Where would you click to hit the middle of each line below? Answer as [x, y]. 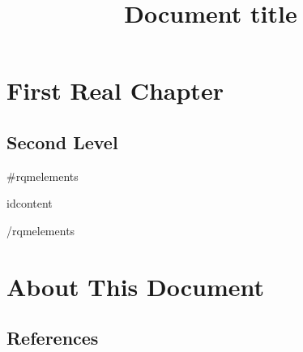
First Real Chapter [115, 90]
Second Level [62, 142]
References [53, 338]
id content [30, 203]
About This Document [135, 286]
